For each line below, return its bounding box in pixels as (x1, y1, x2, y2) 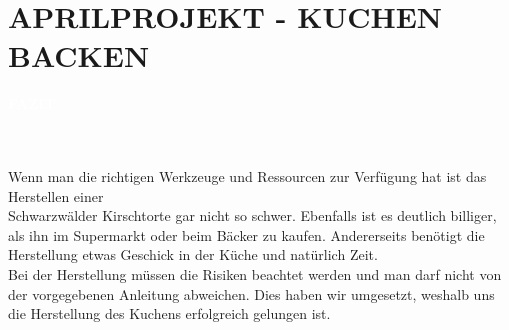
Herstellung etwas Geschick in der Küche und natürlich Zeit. (8, 244, 378, 265)
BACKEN (8, 35, 150, 76)
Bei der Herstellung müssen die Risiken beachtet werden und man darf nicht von (8, 264, 502, 285)
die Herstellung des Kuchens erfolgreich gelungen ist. (8, 303, 331, 324)
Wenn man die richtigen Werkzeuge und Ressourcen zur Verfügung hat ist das (8, 166, 487, 187)
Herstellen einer (8, 185, 104, 206)
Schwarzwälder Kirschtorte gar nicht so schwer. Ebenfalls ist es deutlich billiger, (8, 205, 497, 226)
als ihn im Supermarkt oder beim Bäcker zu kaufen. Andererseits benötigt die (8, 224, 485, 245)
